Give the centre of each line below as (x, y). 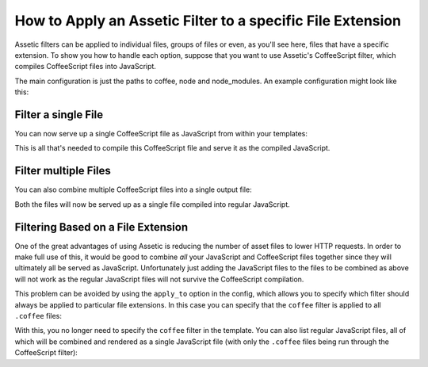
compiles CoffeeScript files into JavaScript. (85, 67)
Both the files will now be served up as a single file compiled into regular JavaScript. (152, 204)
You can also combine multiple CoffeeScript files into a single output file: (134, 189)
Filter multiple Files (63, 171)
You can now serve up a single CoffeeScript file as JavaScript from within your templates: (161, 134)
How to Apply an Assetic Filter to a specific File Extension (208, 21)
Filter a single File (59, 115)
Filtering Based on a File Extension (101, 227)
